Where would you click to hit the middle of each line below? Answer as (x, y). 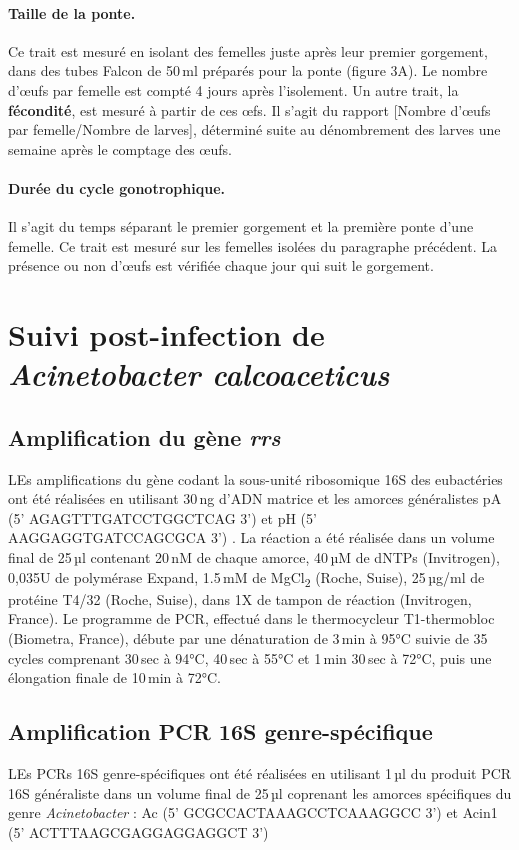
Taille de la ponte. (72, 12)
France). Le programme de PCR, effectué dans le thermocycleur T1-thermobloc (251, 618)
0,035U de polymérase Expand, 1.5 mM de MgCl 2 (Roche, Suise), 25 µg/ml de (246, 578)
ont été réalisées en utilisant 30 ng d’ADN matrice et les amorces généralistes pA (255, 498)
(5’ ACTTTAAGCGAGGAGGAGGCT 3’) (138, 831)
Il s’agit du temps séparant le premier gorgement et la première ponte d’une (241, 226)
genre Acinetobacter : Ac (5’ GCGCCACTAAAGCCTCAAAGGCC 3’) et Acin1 (253, 812)
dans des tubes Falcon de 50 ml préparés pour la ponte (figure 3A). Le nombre (248, 70)
